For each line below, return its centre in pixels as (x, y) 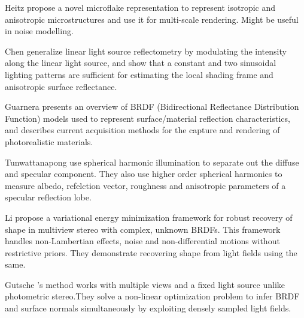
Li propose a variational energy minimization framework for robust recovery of (149, 217)
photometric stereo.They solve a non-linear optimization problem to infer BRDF (152, 296)
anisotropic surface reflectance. (61, 86)
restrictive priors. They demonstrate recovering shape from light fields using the (151, 252)
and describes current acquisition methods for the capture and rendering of (142, 130)
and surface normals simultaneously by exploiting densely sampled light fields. (148, 308)
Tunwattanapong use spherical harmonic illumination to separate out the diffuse (152, 162)
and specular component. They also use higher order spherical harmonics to (144, 174)
